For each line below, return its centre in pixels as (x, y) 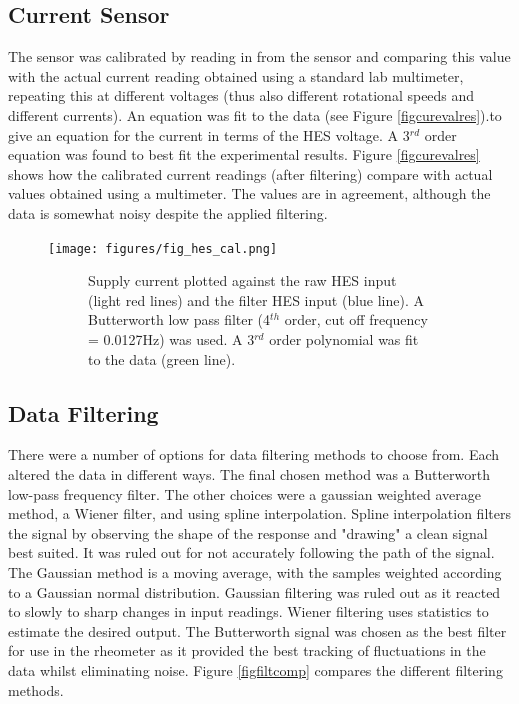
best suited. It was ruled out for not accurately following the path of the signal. (251, 552)
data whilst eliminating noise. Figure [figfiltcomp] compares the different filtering (255, 669)
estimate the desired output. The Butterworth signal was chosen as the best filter (257, 630)
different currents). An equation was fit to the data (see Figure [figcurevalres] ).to (255, 114)
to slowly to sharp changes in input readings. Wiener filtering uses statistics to (248, 611)
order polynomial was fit (344, 338)
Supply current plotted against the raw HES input (242, 280)
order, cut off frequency (356, 319)
